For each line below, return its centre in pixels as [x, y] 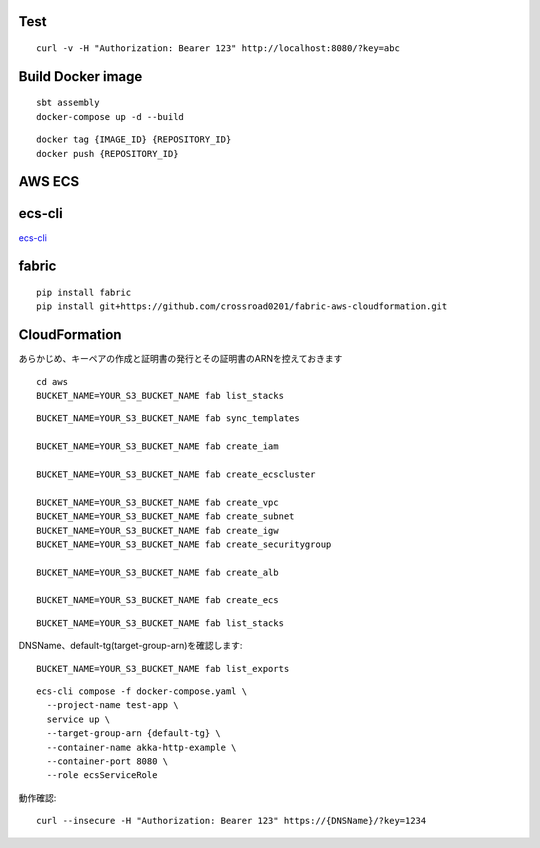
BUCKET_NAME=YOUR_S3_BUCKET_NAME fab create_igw [157, 530]
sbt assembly [68, 103]
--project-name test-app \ [112, 705]
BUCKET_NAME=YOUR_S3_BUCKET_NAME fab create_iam [157, 446]
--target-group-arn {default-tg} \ [134, 733]
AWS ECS [49, 181]
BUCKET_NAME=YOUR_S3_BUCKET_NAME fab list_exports [163, 668]
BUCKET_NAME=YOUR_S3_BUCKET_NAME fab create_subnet [165, 516]
